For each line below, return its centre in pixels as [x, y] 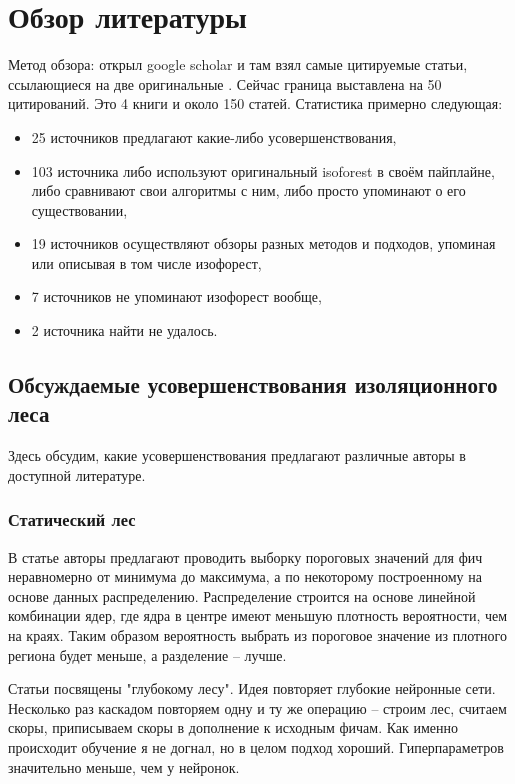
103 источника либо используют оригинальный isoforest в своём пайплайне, [263, 170]
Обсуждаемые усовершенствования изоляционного [253, 384]
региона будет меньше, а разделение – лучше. [147, 654]
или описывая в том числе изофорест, [146, 262]
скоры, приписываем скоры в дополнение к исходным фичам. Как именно [233, 727]
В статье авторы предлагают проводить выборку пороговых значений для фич [245, 556]
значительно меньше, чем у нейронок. [124, 766]
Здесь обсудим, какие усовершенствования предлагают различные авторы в [237, 455]
